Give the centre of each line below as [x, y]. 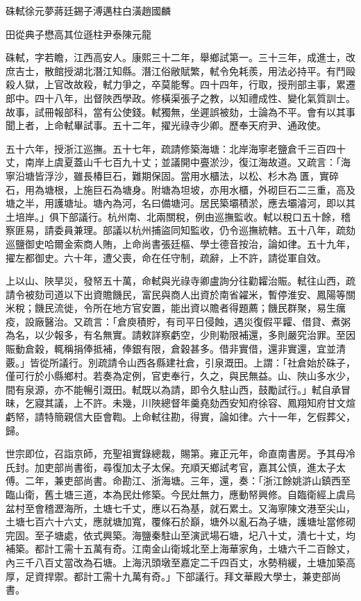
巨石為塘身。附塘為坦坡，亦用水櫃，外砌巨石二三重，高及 [224, 189]
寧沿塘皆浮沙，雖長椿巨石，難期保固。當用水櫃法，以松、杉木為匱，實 [167, 175]
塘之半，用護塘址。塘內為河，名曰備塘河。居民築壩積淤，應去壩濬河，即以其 [180, 203]
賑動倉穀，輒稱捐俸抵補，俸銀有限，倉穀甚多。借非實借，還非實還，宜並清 [176, 349]
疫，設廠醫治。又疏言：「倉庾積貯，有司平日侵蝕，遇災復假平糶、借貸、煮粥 [178, 321]
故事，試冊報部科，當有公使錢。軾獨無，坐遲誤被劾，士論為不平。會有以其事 [180, 111]
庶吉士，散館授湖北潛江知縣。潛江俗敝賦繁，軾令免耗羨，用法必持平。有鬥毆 [180, 70]
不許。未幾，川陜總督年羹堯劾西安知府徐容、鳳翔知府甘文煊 [219, 403]
